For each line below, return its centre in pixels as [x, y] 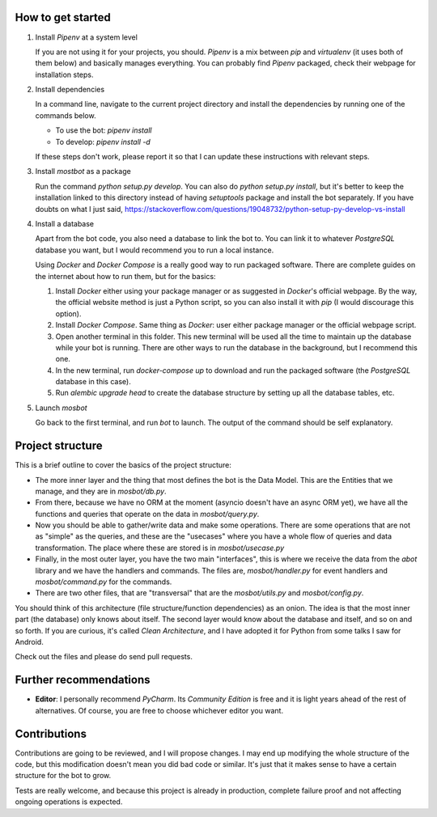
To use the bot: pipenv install [104, 130]
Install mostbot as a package [83, 171]
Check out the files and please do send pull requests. [104, 657]
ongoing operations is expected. [69, 802]
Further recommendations [83, 680]
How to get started [63, 17]
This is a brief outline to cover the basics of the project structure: [123, 465]
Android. [29, 642]
